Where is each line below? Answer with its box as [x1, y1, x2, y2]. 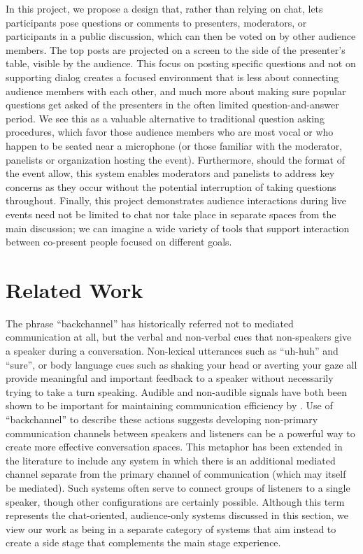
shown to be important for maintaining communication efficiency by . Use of [6, 398, 333, 413]
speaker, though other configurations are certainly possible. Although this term [6, 494, 345, 509]
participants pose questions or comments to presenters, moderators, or [6, 15, 307, 29]
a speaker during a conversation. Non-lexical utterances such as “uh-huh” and [6, 343, 339, 357]
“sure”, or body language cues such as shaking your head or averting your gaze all [6, 357, 357, 371]
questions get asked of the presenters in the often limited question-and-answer [6, 97, 339, 112]
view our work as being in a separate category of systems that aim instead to [6, 521, 336, 536]
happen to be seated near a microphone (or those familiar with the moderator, [6, 138, 343, 152]
